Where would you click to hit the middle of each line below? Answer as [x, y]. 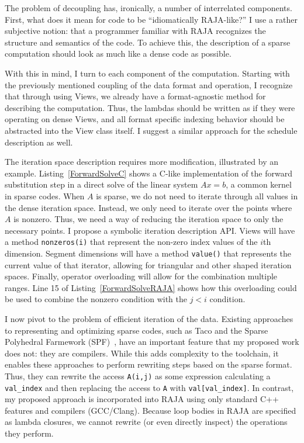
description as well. [39, 142]
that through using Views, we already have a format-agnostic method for [135, 96]
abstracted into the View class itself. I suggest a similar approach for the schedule [151, 130]
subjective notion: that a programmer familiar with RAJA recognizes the [135, 31]
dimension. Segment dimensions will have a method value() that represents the [148, 253]
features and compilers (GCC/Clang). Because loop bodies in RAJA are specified [151, 410]
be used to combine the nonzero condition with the [96, 299]
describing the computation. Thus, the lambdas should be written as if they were [150, 107]
